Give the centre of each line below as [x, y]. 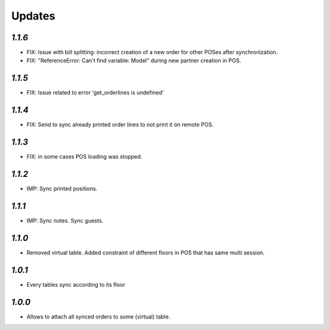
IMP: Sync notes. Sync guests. [65, 220]
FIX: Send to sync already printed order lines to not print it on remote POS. [120, 124]
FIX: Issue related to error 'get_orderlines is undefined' [95, 93]
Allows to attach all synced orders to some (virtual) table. [98, 317]
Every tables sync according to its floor [76, 284]
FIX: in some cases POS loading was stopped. [85, 157]
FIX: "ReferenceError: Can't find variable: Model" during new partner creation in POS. [134, 60]
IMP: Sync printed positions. [62, 188]
